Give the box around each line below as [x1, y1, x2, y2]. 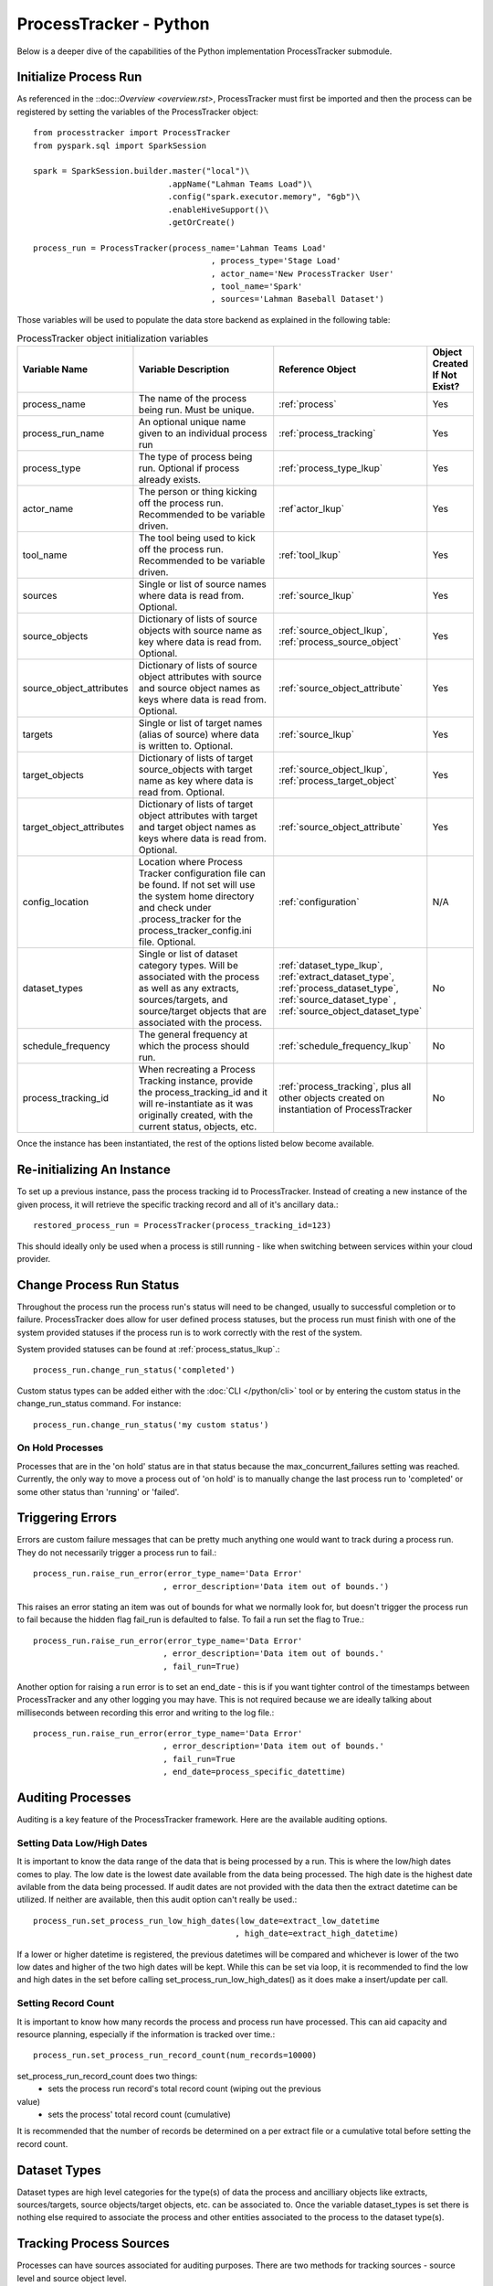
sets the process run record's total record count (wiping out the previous [47, 2083, 321, 2094]
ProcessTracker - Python [16, 14, 210, 34]
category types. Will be [138, 959, 239, 972]
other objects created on [278, 1092, 385, 1105]
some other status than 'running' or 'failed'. [16, 1486, 180, 1497]
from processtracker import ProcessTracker [33, 128, 231, 138]
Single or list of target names [138, 717, 263, 730]
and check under [138, 902, 212, 914]
